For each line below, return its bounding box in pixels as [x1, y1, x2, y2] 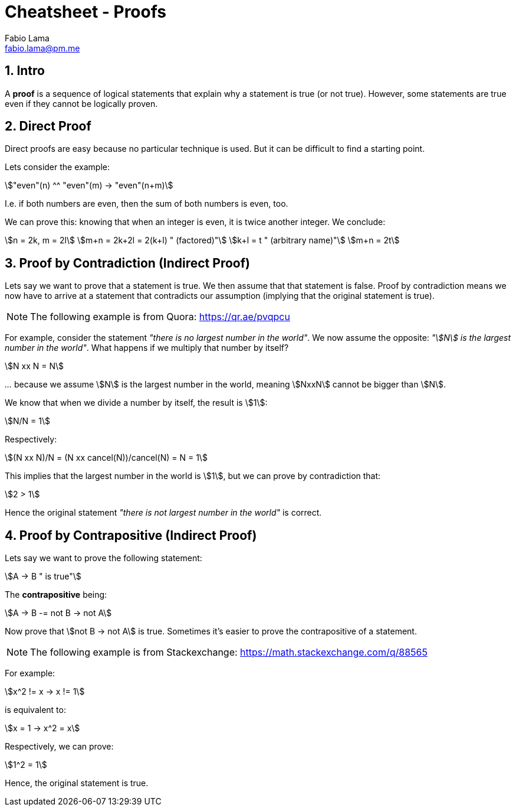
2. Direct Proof [5, 119, 91, 134]
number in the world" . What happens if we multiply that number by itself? [5, 343, 289, 353]
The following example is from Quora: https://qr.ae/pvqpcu [30, 311, 290, 323]
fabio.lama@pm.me [5, 43, 80, 53]
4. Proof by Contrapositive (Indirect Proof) [5, 527, 257, 543]
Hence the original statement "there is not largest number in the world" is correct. [5, 507, 322, 518]
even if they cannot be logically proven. [5, 98, 158, 109]
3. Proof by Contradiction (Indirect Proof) [5, 255, 250, 271]
